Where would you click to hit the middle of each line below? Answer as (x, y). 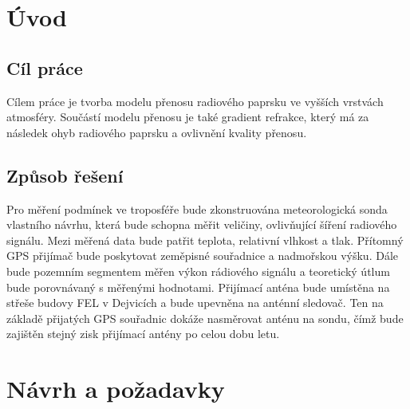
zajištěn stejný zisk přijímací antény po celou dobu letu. (143, 334)
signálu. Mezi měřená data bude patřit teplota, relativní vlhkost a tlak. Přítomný (205, 240)
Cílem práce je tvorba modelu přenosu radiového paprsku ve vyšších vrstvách (195, 101)
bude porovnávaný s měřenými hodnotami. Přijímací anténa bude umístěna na (198, 287)
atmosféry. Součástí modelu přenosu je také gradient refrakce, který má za (188, 117)
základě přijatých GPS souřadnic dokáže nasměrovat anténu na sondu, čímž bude (205, 318)
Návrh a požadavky (116, 389)
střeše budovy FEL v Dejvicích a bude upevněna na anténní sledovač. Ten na (195, 303)
